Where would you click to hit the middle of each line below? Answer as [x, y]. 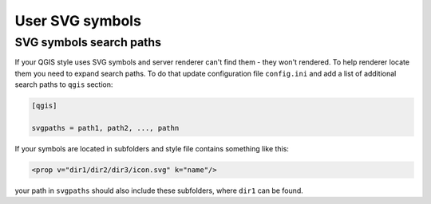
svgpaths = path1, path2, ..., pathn [105, 128]
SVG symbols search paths [88, 42]
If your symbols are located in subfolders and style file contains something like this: [152, 148]
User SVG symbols [78, 21]
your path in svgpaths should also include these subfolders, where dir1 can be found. [159, 190]
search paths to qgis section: [64, 84]
